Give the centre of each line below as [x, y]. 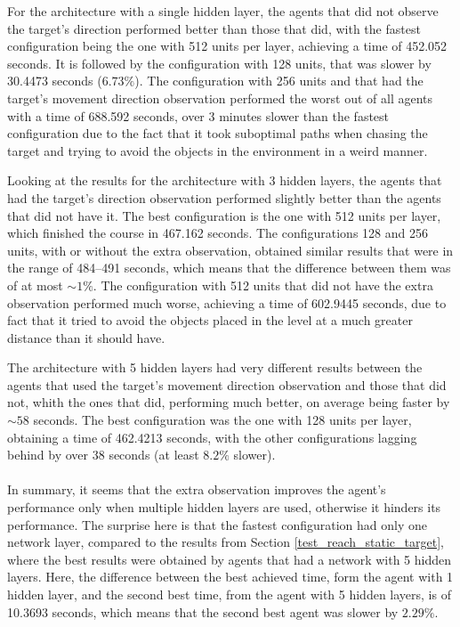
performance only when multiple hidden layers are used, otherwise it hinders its [224, 507]
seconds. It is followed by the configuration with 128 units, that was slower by [219, 63]
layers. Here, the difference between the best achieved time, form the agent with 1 [230, 577]
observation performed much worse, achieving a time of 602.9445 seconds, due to [227, 302]
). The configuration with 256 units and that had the [279, 81]
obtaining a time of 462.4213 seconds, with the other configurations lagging [212, 437]
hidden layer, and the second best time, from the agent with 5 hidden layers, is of [229, 594]
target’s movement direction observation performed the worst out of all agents [220, 98]
